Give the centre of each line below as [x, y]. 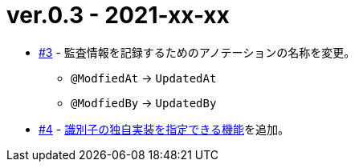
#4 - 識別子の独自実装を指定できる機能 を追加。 [164, 129]
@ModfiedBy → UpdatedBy [144, 102]
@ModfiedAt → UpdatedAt [144, 78]
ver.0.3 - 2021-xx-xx [118, 15]
